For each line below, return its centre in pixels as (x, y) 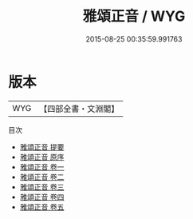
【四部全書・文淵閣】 (79, 109)
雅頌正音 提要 (42, 147)
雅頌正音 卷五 (42, 207)
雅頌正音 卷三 (42, 187)
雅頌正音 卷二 (42, 177)
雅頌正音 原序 (42, 157)
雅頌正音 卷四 (42, 197)
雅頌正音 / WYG (134, 16)
